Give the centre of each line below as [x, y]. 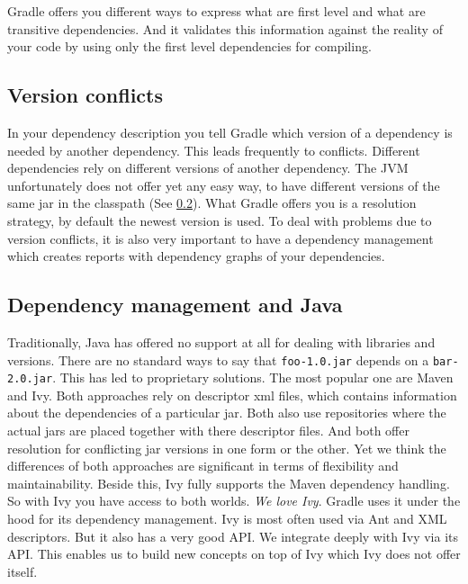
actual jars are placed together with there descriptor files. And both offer [208, 431]
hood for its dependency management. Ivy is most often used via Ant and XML [227, 518]
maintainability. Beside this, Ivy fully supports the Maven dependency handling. [229, 483]
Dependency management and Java [175, 305]
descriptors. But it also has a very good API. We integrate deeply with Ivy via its [233, 536]
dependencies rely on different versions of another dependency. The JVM [208, 168]
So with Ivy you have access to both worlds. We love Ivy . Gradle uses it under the [234, 501]
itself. [22, 571]
